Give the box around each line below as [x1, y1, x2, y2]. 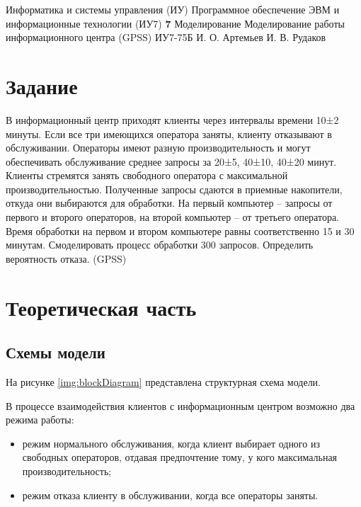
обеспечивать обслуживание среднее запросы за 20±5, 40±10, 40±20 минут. [6, 154, 337, 169]
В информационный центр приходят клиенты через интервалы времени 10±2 [6, 112, 339, 127]
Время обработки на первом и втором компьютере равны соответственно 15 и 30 [6, 223, 355, 238]
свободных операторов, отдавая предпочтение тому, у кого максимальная [22, 450, 338, 465]
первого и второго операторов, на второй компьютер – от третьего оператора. [6, 210, 340, 224]
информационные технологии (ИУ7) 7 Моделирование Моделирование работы [6, 16, 345, 30]
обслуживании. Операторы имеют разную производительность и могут [6, 140, 311, 155]
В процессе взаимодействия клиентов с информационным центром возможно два [6, 398, 355, 413]
